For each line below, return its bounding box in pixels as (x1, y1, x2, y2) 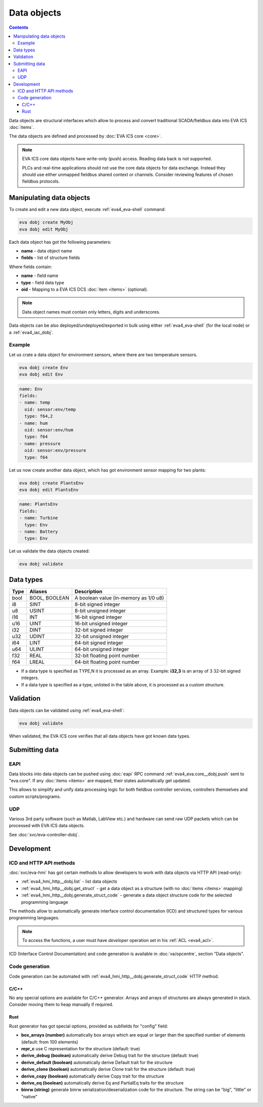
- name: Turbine (19, 515, 58, 521)
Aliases (29, 588, 47, 595)
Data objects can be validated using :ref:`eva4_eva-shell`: (9, 707, 125, 713)
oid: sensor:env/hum (24, 427, 74, 432)
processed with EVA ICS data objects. (9, 823, 85, 829)
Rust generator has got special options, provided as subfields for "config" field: (9, 1023, 168, 1029)
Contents (9, 24, 29, 30)
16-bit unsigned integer (75, 620, 128, 627)
